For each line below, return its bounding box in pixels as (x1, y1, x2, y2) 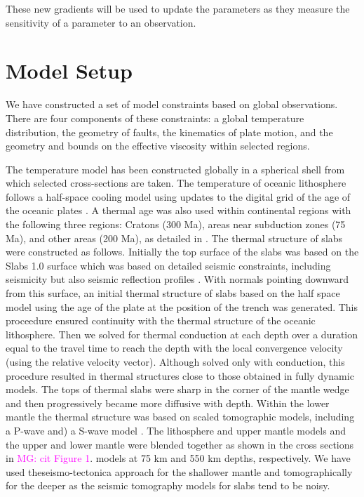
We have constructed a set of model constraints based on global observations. (6, 97, 338, 112)
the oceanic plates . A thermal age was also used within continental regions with (6, 203, 351, 218)
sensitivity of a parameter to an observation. (6, 15, 196, 29)
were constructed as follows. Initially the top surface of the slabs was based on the (6, 244, 359, 259)
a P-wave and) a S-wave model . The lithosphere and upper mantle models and (6, 423, 346, 437)
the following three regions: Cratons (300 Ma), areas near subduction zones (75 (6, 217, 346, 232)
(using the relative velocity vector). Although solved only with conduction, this (6, 354, 345, 369)
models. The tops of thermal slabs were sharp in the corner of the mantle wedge (6, 382, 349, 397)
